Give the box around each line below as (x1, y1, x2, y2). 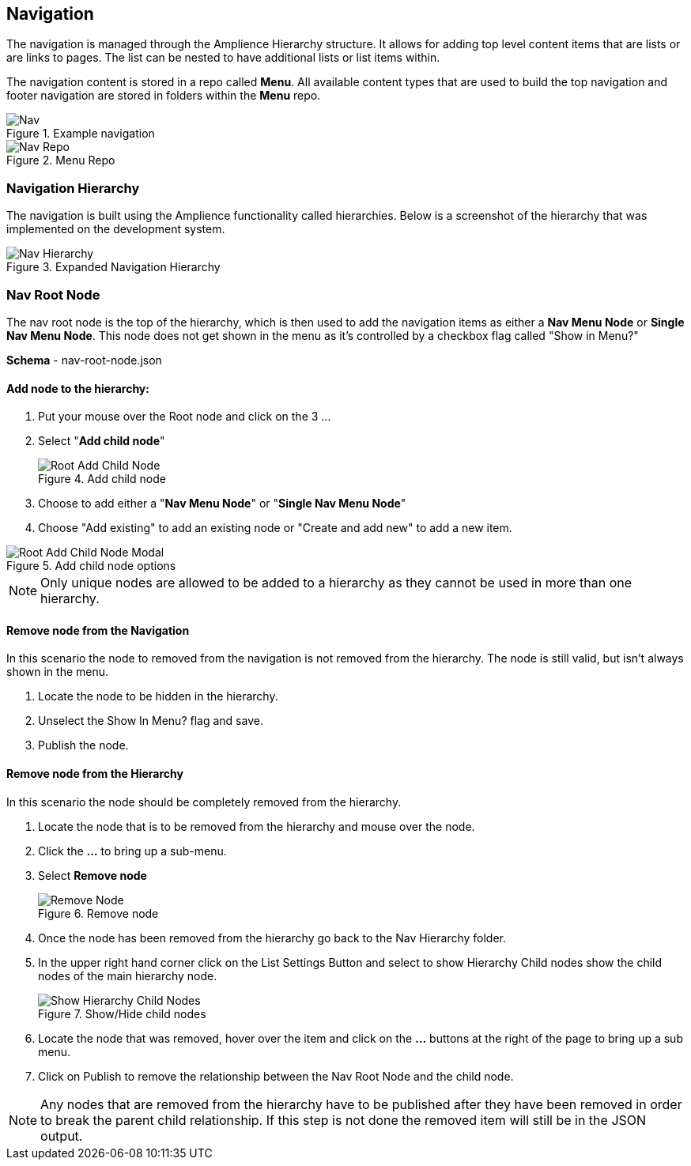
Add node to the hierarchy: (6, 381, 149, 395)
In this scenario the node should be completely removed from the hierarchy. (6, 794, 402, 809)
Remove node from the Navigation (6, 623, 190, 637)
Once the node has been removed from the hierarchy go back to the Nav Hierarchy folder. (38, 930, 507, 945)
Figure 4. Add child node (38, 472, 166, 486)
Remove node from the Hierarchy (6, 766, 183, 780)
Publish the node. (38, 738, 129, 753)
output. (40, 1127, 83, 1144)
